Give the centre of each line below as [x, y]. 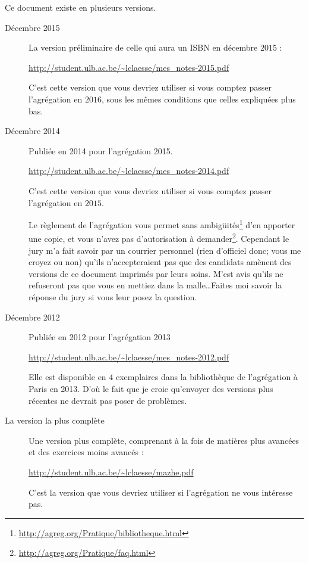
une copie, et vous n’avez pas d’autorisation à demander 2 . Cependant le [159, 238]
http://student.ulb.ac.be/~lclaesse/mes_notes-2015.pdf [129, 67]
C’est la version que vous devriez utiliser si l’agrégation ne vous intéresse [161, 492]
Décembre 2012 [32, 317]
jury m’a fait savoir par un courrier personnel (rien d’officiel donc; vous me [165, 250]
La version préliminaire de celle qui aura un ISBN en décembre [143, 47]
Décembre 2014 [32, 131]
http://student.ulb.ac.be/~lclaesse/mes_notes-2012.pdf [129, 357]
